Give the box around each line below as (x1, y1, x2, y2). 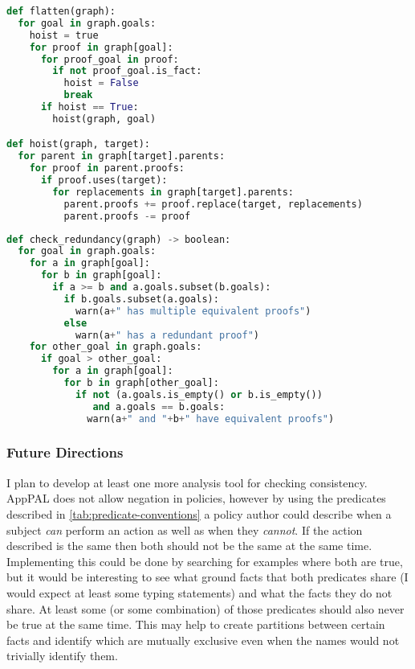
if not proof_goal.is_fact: (52, 65, 202, 77)
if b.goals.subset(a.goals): (63, 293, 219, 305)
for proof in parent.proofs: (29, 162, 185, 174)
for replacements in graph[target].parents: (52, 186, 294, 198)
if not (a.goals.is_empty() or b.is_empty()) (75, 388, 323, 400)
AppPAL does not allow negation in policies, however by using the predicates (6, 490, 386, 507)
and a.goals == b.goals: (92, 400, 226, 412)
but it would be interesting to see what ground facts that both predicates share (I (6, 568, 409, 585)
